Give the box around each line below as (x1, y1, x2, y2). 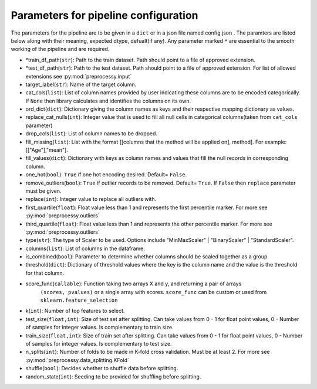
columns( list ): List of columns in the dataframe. (25, 245, 145, 252)
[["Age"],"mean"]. (25, 146, 69, 153)
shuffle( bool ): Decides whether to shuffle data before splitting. (25, 365, 178, 372)
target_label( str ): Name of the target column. (25, 81, 137, 88)
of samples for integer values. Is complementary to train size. (25, 324, 174, 331)
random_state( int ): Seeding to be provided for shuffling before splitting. (25, 373, 201, 380)
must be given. (25, 187, 62, 194)
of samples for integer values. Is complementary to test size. (25, 340, 173, 347)
